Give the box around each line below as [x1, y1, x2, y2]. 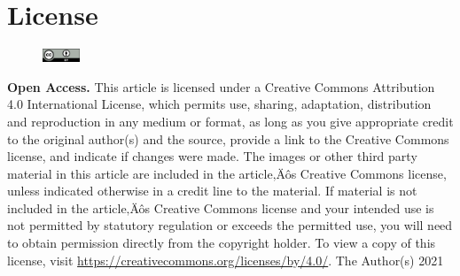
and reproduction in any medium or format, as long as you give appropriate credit [7, 111, 454, 130]
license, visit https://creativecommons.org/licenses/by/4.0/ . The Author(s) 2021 [7, 250, 444, 269]
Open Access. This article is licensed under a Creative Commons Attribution [7, 77, 435, 96]
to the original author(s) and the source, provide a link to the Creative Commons [7, 129, 449, 148]
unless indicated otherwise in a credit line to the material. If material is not [7, 181, 417, 200]
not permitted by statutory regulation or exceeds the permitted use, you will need [7, 216, 453, 234]
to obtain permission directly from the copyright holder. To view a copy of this [7, 234, 436, 252]
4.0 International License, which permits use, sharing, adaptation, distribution [7, 95, 432, 113]
